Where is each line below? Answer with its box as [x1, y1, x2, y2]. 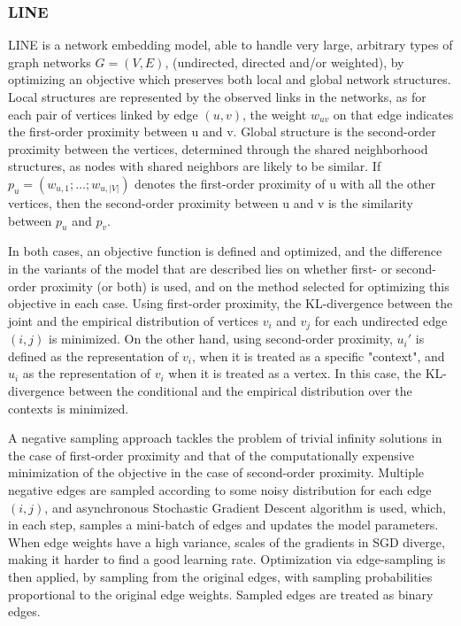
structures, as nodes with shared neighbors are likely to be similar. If [8, 157, 381, 175]
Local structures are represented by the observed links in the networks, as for [8, 88, 426, 105]
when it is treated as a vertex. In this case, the [168, 364, 422, 383]
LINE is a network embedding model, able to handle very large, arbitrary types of [8, 35, 453, 54]
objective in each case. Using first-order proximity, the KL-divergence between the [8, 294, 453, 313]
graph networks [8, 52, 91, 71]
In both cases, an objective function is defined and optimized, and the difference [8, 242, 442, 260]
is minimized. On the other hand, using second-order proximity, [48, 329, 393, 348]
